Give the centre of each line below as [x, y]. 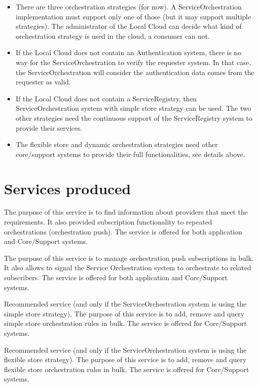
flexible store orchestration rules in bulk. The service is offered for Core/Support [127, 369]
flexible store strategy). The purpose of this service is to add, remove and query [125, 359]
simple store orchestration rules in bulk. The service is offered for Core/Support [126, 323]
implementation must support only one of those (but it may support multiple [133, 16]
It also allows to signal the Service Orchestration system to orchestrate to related [128, 268]
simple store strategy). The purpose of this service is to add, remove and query [124, 313]
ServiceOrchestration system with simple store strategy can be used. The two [133, 108]
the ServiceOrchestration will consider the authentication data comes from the [135, 72]
